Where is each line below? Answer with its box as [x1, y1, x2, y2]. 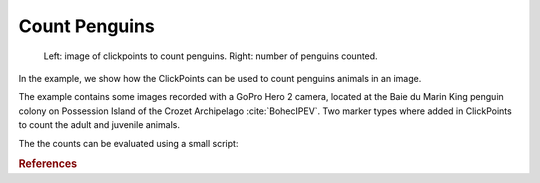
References [18, 157, 78, 171]
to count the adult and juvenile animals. [18, 119, 180, 131]
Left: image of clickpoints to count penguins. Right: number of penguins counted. [43, 50, 379, 62]
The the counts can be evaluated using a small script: [18, 137, 239, 149]
